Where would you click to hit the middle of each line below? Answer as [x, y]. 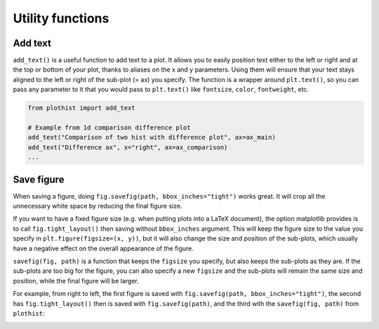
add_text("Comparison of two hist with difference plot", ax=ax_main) [152, 137]
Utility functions [61, 18]
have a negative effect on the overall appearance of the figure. [104, 248]
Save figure [39, 179]
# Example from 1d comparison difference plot [109, 127]
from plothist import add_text [82, 108]
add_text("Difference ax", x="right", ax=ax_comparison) [128, 147]
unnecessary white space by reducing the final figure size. [98, 206]
